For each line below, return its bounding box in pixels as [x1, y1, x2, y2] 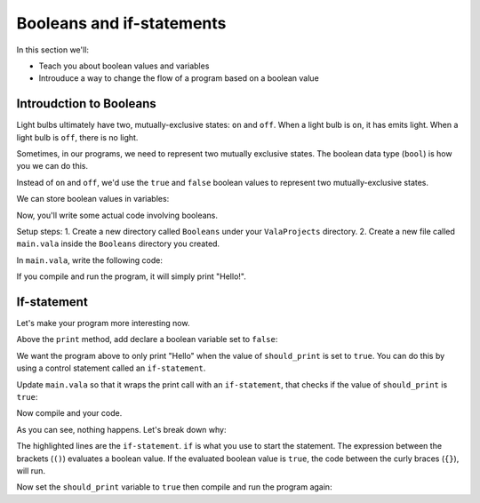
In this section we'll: [16, 44, 89, 55]
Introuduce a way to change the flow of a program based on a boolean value [38, 73, 319, 84]
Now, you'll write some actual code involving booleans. [16, 210, 218, 220]
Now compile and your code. [16, 408, 123, 419]
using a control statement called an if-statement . [16, 363, 206, 373]
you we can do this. [16, 161, 89, 172]
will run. [16, 465, 46, 475]
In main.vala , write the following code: [16, 254, 164, 266]
